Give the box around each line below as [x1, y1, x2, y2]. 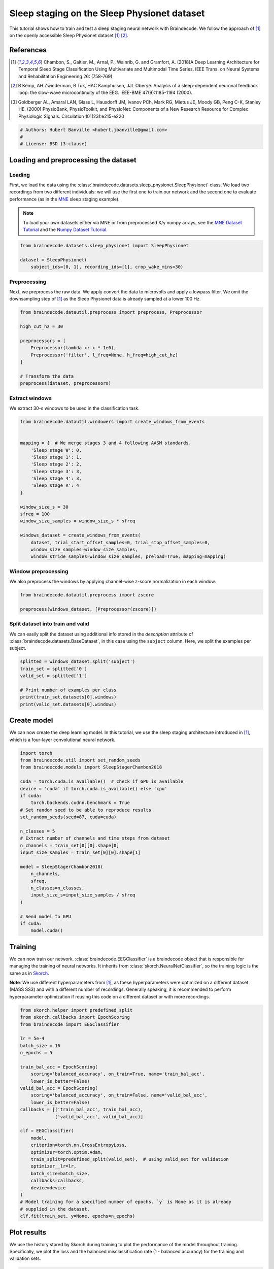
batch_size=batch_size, [30, 1171, 90, 1176]
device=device [30, 1185, 66, 1190]
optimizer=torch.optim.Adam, [30, 1149, 104, 1155]
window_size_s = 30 [20, 504, 68, 510]
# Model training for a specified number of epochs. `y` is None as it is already [20, 1199, 232, 1205]
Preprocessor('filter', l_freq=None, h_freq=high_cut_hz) [30, 352, 178, 358]
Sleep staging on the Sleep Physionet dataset [9, 8, 205, 19]
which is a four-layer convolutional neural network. [9, 737, 116, 743]
